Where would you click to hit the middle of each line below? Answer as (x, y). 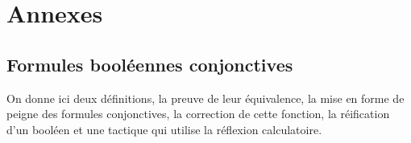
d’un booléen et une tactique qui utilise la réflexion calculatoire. (164, 129)
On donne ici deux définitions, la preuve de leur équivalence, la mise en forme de (205, 98)
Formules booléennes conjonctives (150, 64)
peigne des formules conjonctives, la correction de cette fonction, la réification (198, 114)
